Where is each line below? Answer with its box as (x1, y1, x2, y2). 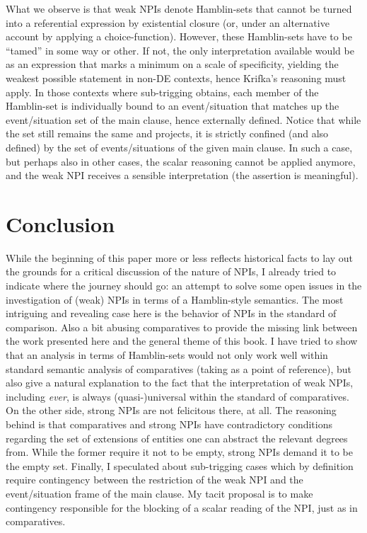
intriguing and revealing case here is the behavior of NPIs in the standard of (6, 306, 337, 321)
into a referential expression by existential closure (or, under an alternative (6, 15, 330, 30)
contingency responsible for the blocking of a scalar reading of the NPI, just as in (6, 500, 358, 515)
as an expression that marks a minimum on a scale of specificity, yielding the (6, 57, 339, 71)
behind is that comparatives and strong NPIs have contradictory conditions (6, 416, 332, 431)
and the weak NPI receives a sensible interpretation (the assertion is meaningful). (6, 168, 359, 183)
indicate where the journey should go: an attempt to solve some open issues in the (6, 278, 362, 293)
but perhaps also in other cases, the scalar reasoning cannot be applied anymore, (6, 154, 356, 168)
